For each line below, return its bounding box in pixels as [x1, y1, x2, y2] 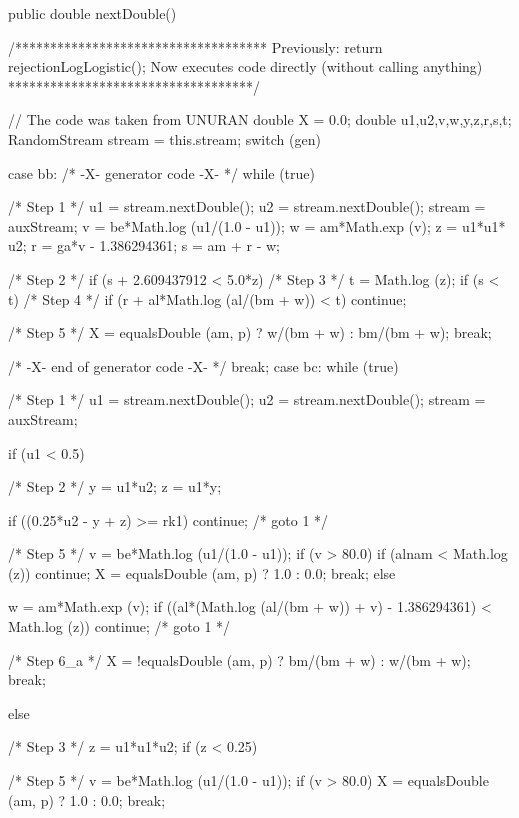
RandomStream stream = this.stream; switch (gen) [8, 128, 321, 149]
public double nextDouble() [8, 3, 177, 23]
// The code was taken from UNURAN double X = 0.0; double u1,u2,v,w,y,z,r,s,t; [8, 109, 512, 130]
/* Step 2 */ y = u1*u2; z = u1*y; [8, 476, 222, 497]
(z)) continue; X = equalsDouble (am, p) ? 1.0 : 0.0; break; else [8, 562, 396, 583]
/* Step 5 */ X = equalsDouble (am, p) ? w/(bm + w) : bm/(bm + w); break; [8, 322, 492, 343]
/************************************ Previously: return [8, 36, 383, 57]
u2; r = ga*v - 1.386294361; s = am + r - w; [8, 235, 280, 256]
